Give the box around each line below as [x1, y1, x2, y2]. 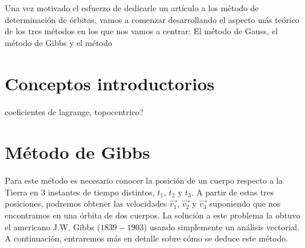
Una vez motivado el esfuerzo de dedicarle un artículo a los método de [5, 2, 259, 14]
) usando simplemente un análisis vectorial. [143, 220, 300, 233]
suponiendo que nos [209, 197, 281, 210]
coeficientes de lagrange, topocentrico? [5, 105, 144, 118]
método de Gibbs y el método [5, 36, 112, 48]
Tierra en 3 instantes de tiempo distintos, [5, 185, 155, 198]
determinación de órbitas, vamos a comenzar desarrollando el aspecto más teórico [5, 13, 300, 25]
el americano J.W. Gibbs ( [5, 220, 100, 233]
